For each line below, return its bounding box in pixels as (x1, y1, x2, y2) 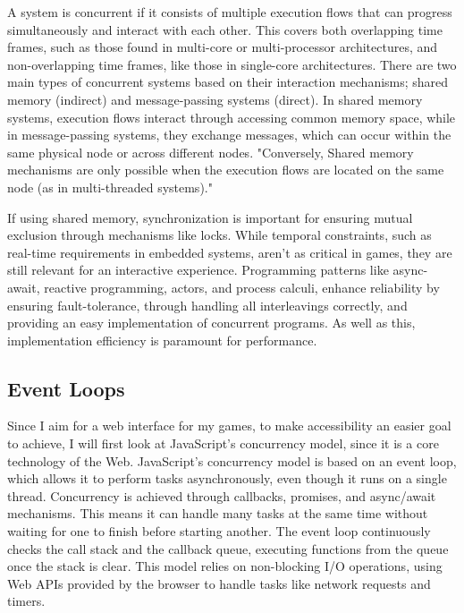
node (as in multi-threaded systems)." (7, 177, 213, 196)
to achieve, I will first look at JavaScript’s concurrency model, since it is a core (7, 434, 439, 453)
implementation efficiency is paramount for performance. (7, 330, 317, 349)
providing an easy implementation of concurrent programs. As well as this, (7, 313, 416, 332)
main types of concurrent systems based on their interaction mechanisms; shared (7, 72, 449, 91)
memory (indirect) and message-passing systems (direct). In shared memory (7, 89, 423, 108)
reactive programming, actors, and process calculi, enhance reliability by (44, 277, 440, 296)
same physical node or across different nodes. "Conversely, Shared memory (7, 142, 414, 161)
